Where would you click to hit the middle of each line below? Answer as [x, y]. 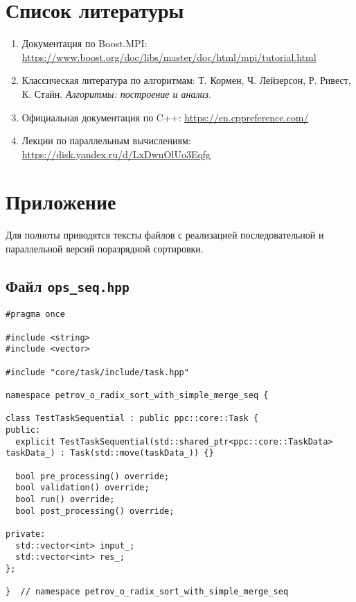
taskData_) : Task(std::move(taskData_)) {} [110, 453]
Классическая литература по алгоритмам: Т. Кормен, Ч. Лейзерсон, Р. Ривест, [186, 80]
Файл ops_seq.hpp [68, 285]
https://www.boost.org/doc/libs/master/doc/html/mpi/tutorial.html [169, 57]
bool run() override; [65, 499]
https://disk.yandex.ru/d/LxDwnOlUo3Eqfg [116, 154]
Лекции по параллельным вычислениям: [106, 140]
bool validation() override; [82, 488]
